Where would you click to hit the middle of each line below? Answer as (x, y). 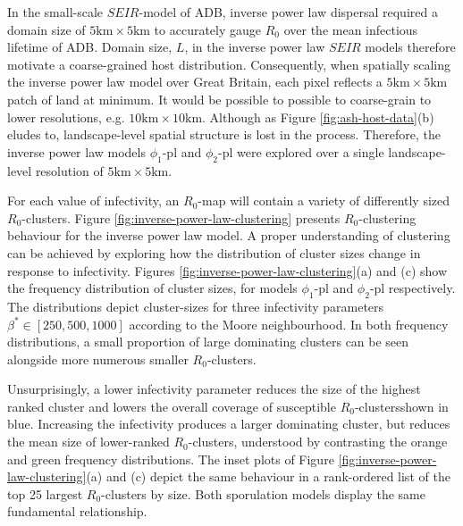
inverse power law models (76, 151)
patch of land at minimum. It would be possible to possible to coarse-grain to (219, 99)
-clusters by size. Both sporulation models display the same (263, 493)
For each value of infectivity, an (93, 200)
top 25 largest (45, 493)
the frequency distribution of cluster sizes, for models (152, 288)
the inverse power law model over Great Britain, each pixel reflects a (195, 82)
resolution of (69, 170)
